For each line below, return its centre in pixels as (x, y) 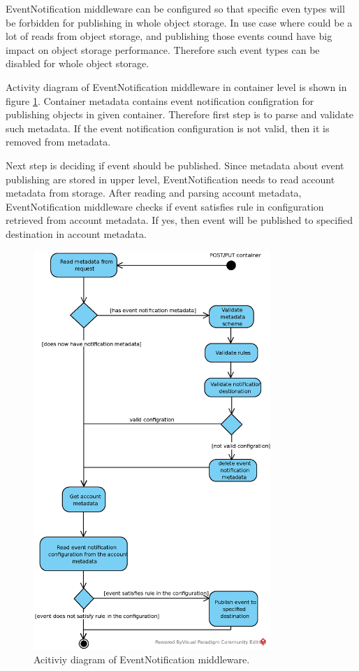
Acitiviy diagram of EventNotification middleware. (142, 659)
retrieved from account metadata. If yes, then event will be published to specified (179, 220)
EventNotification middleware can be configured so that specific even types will (175, 8)
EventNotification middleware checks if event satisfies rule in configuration (165, 206)
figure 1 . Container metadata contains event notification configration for (160, 100)
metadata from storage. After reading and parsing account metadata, (154, 193)
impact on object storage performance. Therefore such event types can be (163, 49)
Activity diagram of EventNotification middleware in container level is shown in (176, 86)
